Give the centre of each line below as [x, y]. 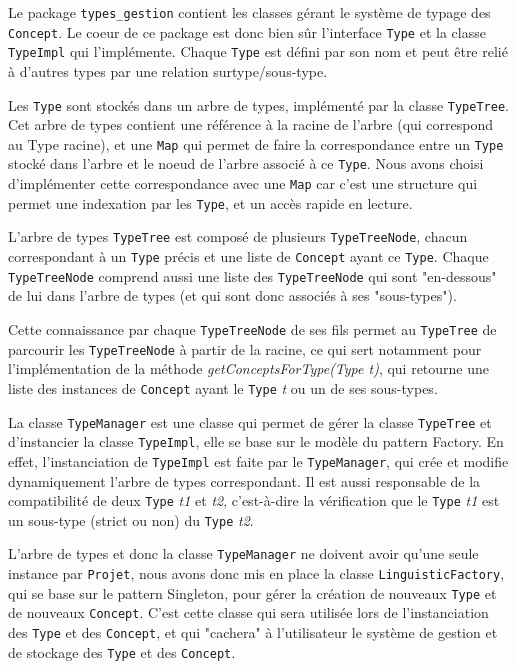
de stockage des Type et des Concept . [122, 651]
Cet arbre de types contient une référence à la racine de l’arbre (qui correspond [251, 124]
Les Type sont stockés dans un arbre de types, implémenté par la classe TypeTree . [258, 104]
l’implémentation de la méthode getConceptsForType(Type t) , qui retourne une [249, 368]
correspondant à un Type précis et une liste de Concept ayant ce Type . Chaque [248, 256]
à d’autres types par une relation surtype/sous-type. [168, 70]
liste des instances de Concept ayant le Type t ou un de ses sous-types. [223, 387]
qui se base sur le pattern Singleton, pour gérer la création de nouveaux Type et [252, 592]
